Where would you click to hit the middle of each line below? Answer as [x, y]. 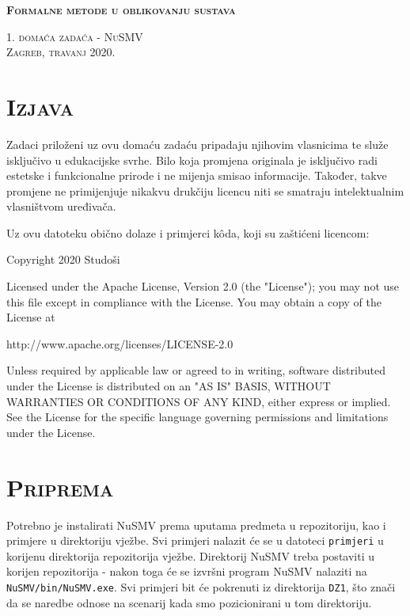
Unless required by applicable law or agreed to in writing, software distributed [196, 370]
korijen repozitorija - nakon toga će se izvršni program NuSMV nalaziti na [187, 571]
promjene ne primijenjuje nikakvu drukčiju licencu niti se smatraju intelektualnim [205, 190]
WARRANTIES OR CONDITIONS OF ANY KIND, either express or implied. [199, 401]
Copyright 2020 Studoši [63, 259]
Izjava [40, 106]
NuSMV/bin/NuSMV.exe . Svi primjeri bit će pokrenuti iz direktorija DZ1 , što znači [201, 586]
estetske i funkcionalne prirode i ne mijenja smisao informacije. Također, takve [197, 175]
